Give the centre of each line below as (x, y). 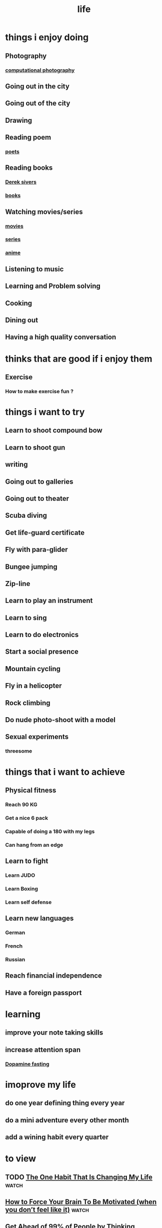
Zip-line (18, 584)
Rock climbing (28, 703)
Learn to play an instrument (49, 601)
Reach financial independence (54, 976)
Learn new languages (39, 918)
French (14, 946)
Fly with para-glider (37, 550)
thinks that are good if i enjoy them (79, 359)
